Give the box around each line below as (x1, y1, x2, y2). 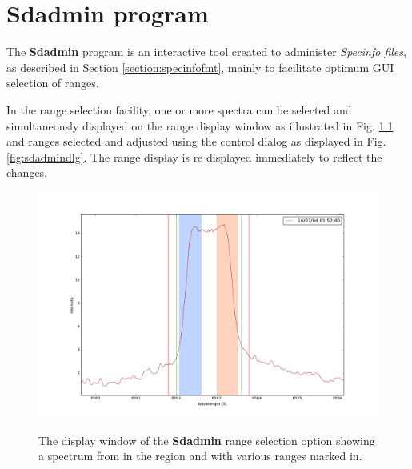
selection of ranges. (6, 74, 99, 91)
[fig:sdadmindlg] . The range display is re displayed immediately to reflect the (6, 148, 382, 165)
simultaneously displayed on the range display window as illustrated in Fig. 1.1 (6, 117, 394, 134)
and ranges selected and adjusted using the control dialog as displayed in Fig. (6, 133, 386, 150)
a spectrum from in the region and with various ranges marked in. (38, 447, 362, 464)
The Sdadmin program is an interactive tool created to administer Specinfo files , (6, 43, 406, 60)
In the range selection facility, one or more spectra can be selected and (6, 101, 352, 118)
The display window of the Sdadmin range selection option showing (38, 431, 375, 448)
